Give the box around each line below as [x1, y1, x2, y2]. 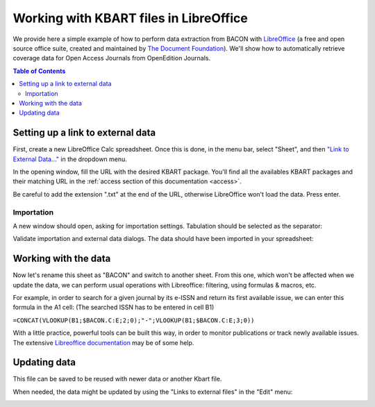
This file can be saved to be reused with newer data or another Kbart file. [12, 375, 222, 383]
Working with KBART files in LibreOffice [12, 10, 248, 26]
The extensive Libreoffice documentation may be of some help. [12, 338, 194, 347]
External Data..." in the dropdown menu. [12, 155, 128, 163]
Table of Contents [12, 67, 66, 75]
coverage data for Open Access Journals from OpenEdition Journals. [12, 54, 211, 63]
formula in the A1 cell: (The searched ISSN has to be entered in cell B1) [12, 303, 215, 312]
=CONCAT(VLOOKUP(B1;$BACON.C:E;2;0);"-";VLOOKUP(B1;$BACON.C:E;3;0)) [12, 316, 255, 324]
